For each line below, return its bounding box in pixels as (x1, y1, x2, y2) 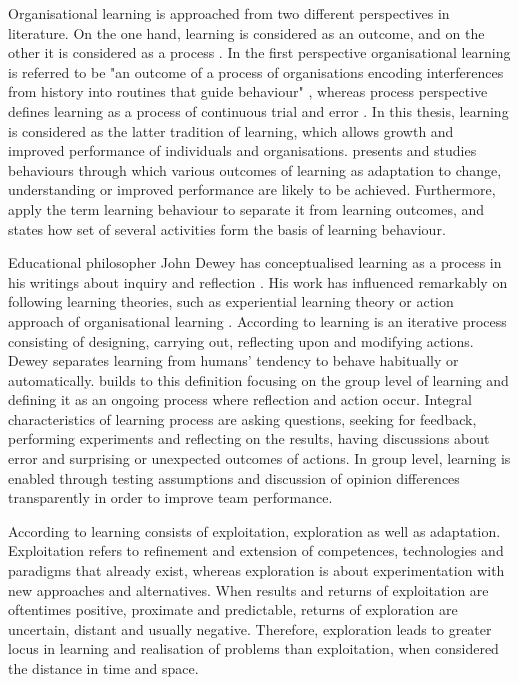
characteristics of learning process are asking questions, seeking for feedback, (8, 408, 477, 429)
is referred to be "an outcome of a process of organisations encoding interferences (8, 61, 504, 82)
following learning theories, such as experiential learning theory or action (8, 291, 454, 312)
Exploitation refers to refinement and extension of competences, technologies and (8, 540, 504, 561)
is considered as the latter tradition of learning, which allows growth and (8, 120, 454, 141)
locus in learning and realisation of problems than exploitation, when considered (8, 638, 499, 659)
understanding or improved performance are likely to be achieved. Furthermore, (8, 179, 496, 200)
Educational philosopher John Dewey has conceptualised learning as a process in (8, 252, 502, 273)
